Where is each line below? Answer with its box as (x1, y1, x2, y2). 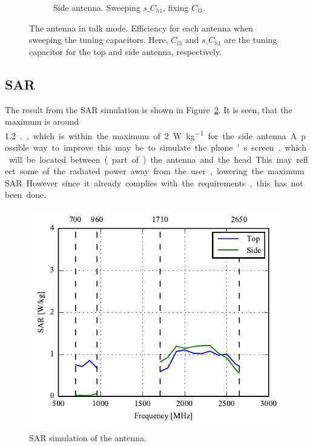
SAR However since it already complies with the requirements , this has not (5, 176, 303, 189)
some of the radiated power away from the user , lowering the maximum (19, 165, 305, 177)
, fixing (163, 1, 189, 13)
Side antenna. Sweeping (53, 1, 140, 13)
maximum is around (5, 115, 79, 128)
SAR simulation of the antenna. (29, 431, 147, 444)
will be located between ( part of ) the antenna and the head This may (8, 152, 292, 165)
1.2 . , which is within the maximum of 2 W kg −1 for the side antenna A (5, 127, 297, 142)
